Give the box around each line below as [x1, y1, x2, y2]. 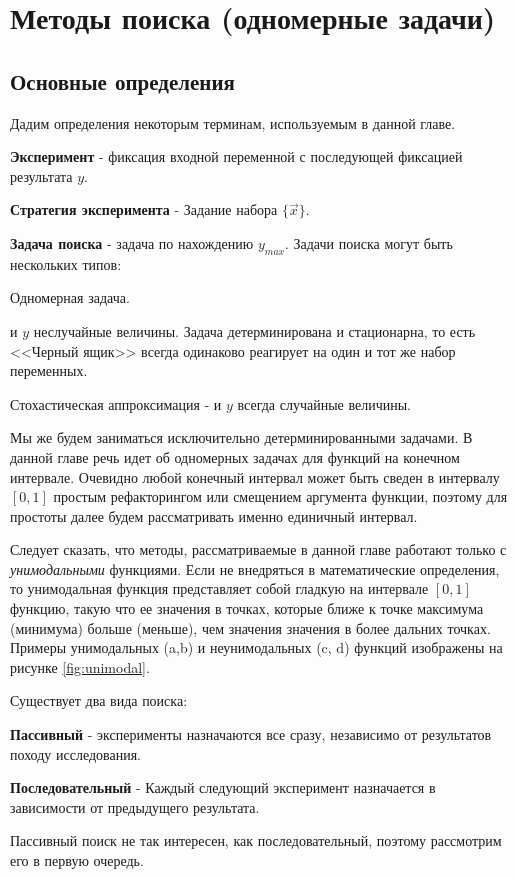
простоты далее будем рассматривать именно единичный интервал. [10, 505, 418, 526]
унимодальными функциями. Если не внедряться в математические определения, [10, 558, 500, 579]
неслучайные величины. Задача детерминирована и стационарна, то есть [33, 320, 476, 341]
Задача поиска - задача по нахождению [10, 232, 254, 253]
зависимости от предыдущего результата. [10, 796, 260, 817]
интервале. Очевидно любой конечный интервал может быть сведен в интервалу [10, 466, 500, 487]
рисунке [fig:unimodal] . [10, 656, 150, 677]
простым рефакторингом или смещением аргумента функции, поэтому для [53, 486, 508, 507]
